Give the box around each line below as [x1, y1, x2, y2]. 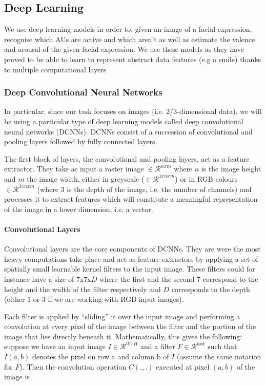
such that [208, 341, 237, 352]
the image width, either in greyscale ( [27, 173, 145, 184]
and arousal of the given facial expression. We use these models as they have [4, 44, 244, 54]
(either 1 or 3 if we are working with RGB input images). [4, 294, 184, 304]
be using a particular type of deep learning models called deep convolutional [4, 115, 243, 126]
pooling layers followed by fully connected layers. [4, 136, 157, 147]
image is [4, 371, 30, 382]
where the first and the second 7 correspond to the [99, 273, 258, 284]
